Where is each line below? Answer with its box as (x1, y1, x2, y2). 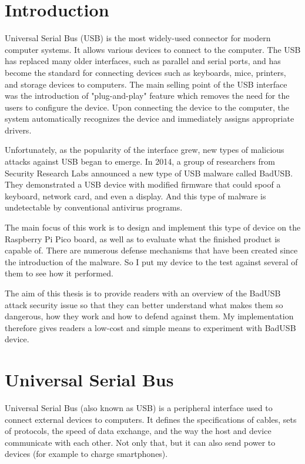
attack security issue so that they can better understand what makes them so (5, 298, 283, 311)
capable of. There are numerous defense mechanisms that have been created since (5, 244, 298, 256)
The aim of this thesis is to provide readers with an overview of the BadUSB (5, 287, 281, 299)
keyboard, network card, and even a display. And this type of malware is (5, 189, 266, 202)
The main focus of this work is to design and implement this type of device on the (5, 221, 301, 233)
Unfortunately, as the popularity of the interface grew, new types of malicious (5, 143, 284, 156)
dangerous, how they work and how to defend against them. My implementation (5, 310, 294, 322)
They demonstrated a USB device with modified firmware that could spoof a (5, 178, 281, 191)
